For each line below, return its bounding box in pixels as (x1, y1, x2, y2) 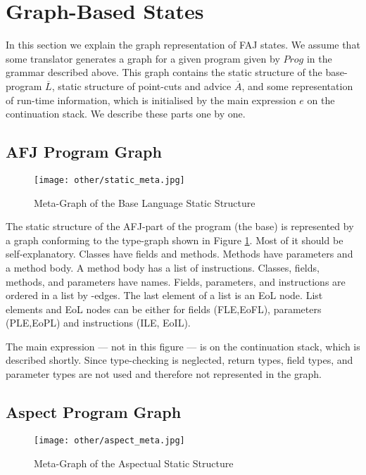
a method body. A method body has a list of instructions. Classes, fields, (6, 260, 320, 274)
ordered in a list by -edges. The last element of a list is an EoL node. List (6, 288, 323, 303)
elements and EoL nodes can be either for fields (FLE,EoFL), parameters (6, 301, 322, 316)
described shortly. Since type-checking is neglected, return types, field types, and (6, 353, 353, 367)
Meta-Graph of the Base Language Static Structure (34, 195, 255, 210)
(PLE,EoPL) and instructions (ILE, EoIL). (6, 315, 191, 330)
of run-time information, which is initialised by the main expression (6, 92, 296, 107)
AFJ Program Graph (6, 141, 162, 163)
